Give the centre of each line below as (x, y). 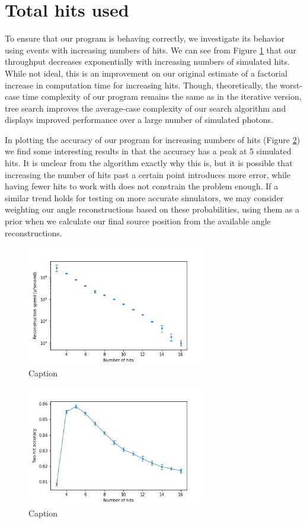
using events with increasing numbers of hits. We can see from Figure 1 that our (151, 50)
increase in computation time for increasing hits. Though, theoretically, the (141, 85)
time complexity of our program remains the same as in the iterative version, (162, 96)
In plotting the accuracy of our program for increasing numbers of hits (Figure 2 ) (153, 139)
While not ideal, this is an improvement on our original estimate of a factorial (146, 73)
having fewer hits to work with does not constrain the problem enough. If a (142, 186)
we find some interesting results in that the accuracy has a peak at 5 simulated (148, 151)
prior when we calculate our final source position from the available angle (138, 221)
